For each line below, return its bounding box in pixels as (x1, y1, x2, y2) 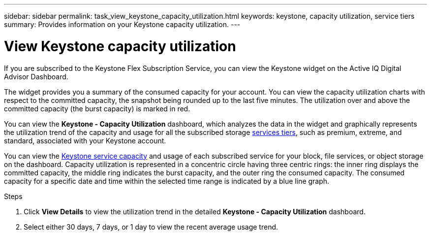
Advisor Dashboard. (4, 72, 68, 81)
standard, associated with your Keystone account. (4, 136, 166, 145)
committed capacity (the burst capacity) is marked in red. (4, 104, 190, 113)
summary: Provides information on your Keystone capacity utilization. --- (4, 20, 241, 29)
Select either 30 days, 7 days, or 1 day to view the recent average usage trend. (24, 222, 278, 231)
